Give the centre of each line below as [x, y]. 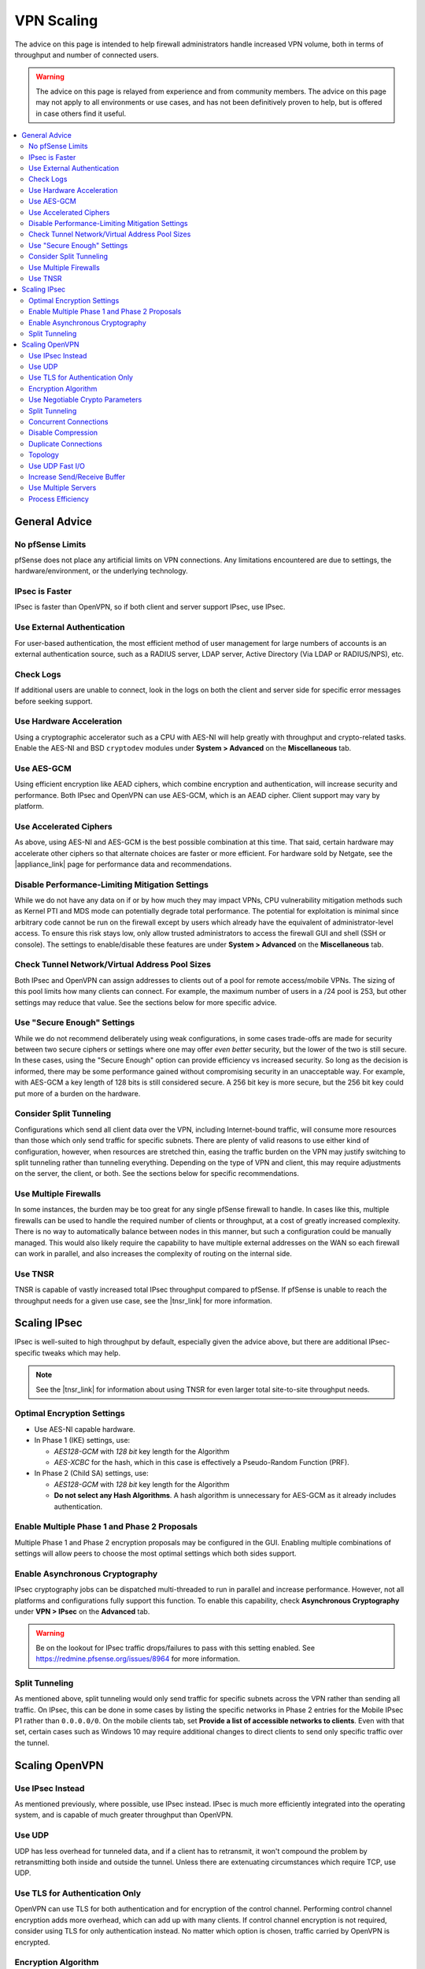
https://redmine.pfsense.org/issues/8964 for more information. [138, 1659]
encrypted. [32, 1942]
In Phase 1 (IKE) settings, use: [82, 1441]
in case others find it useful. [81, 113]
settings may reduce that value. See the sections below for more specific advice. [146, 1002]
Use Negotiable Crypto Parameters [85, 400]
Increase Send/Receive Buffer [77, 477]
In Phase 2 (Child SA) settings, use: [91, 1474]
